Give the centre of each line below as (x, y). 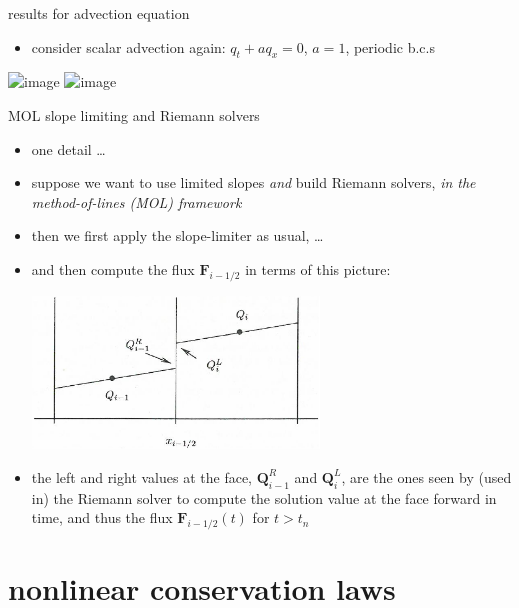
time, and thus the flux (102, 517)
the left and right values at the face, (142, 476)
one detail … (68, 148)
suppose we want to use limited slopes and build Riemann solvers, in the (253, 182)
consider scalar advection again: (128, 46)
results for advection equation (99, 13)
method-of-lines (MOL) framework (136, 201)
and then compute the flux (113, 268)
